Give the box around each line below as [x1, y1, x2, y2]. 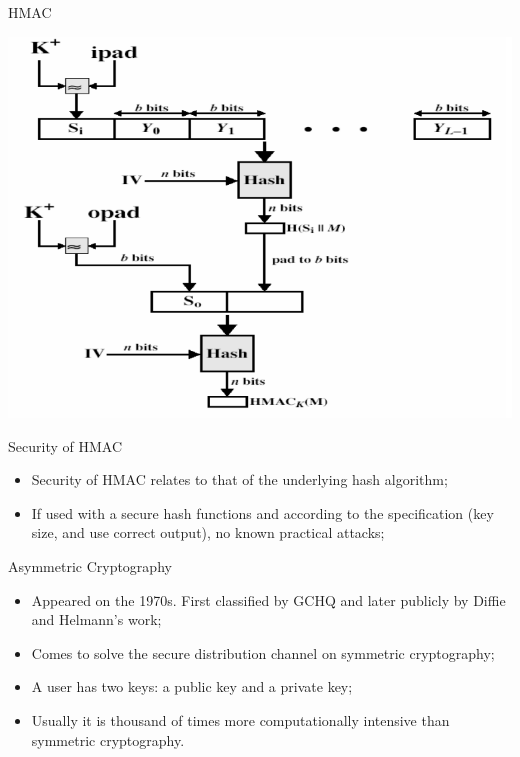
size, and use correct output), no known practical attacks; [31, 522, 385, 543]
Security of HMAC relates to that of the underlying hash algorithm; [31, 469, 448, 490]
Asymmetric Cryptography [8, 555, 172, 576]
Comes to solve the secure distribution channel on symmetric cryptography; [31, 642, 495, 663]
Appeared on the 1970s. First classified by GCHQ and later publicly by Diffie [31, 589, 506, 610]
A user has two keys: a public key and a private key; [31, 676, 353, 697]
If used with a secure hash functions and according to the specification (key [31, 502, 494, 523]
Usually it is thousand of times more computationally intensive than [31, 709, 450, 730]
